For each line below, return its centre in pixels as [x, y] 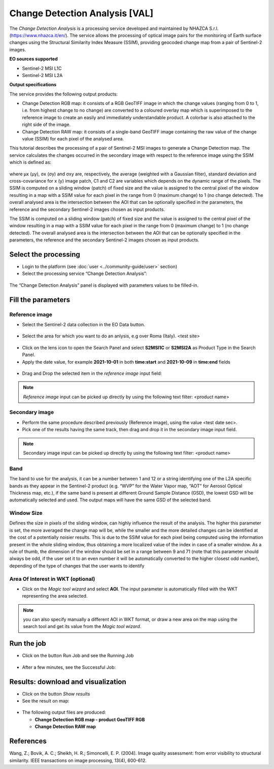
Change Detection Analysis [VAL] [81, 13]
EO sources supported [33, 59]
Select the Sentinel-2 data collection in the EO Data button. [84, 324]
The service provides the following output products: [63, 94]
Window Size [26, 513]
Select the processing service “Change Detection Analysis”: [84, 273]
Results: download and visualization [68, 681]
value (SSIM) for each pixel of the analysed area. [73, 139]
